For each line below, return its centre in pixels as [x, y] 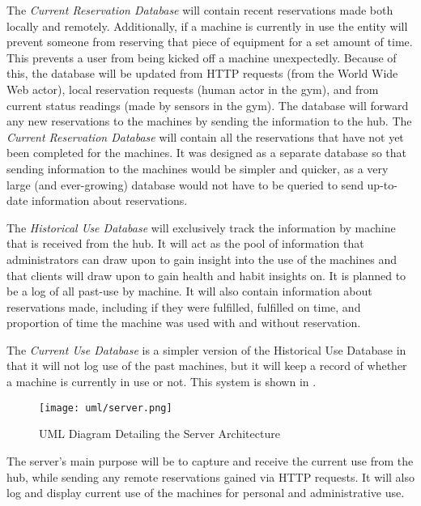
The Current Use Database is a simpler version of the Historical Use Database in [206, 349]
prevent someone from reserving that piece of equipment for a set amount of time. [210, 42]
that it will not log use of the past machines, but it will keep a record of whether [207, 366]
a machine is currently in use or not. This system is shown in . [162, 382]
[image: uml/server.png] [106, 408]
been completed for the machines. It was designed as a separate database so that [207, 153]
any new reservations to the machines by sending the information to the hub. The [209, 121]
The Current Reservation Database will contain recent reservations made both [200, 10]
